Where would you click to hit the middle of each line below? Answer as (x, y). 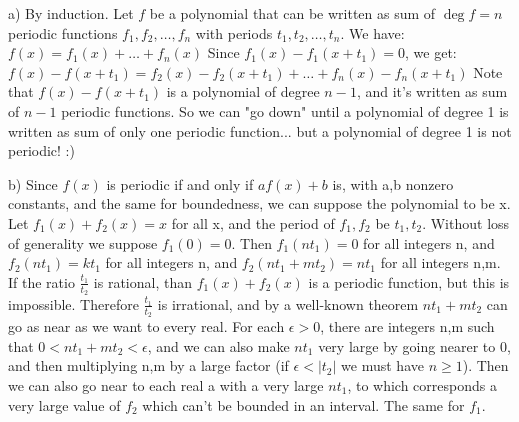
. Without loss (466, 222)
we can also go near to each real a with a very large (166, 384)
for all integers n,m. (440, 262)
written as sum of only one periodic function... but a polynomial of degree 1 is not (260, 130)
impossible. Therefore (73, 303)
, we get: (431, 52)
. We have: (372, 32)
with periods (234, 32)
